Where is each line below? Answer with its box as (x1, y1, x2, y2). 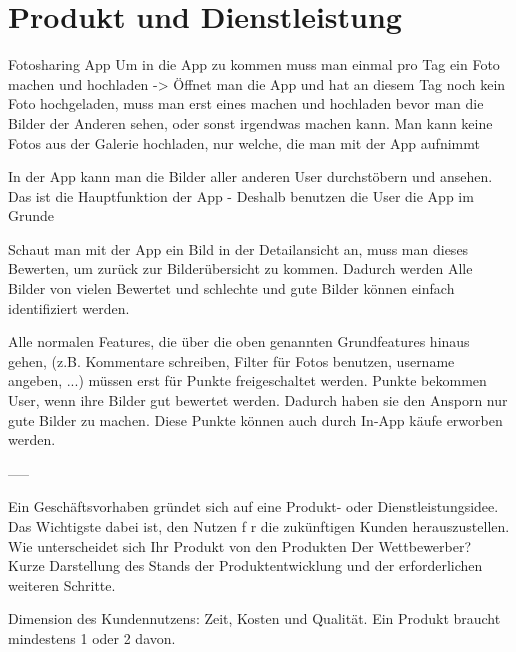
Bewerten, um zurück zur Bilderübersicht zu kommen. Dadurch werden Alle (8, 258, 473, 279)
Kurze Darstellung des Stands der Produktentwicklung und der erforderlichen (8, 555, 483, 576)
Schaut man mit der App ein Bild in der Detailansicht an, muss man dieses (8, 238, 469, 259)
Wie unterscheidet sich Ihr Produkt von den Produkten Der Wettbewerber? (8, 535, 472, 556)
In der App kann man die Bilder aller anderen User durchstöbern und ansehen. (8, 166, 493, 187)
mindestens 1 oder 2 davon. (8, 627, 176, 648)
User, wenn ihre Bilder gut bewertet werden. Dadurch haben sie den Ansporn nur (8, 390, 508, 411)
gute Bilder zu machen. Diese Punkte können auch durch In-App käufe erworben (8, 409, 503, 430)
